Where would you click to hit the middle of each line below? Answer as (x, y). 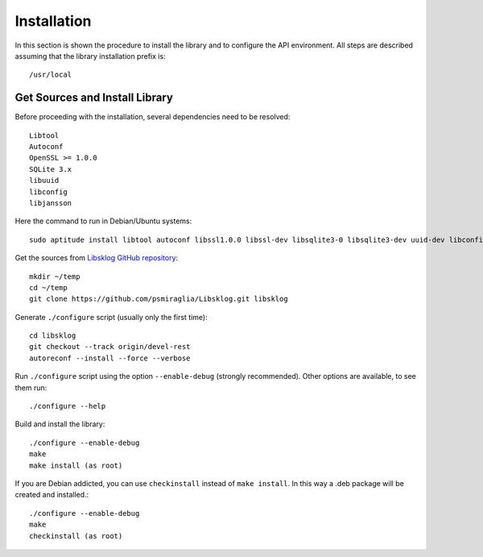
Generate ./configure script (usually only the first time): (111, 317)
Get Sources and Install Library (94, 98)
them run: (31, 388)
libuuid (44, 181)
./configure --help (68, 406)
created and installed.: (52, 495)
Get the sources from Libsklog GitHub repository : (97, 258)
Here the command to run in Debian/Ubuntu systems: (103, 221)
